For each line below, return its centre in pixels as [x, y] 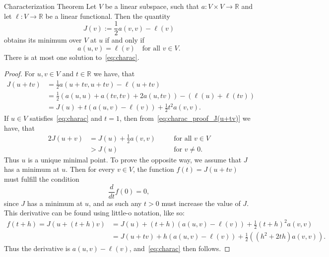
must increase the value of [201, 203]
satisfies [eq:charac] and [66, 118]
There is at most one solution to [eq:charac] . [72, 57]
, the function [153, 169]
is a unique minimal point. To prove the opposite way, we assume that [135, 159]
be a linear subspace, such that [152, 6]
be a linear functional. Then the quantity [108, 16]
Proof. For [20, 74]
